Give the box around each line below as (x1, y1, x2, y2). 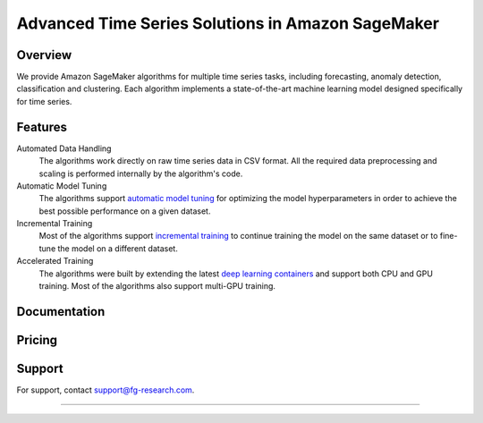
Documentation (16, 304, 106, 319)
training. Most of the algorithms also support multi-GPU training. (38, 281, 276, 292)
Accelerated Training (16, 256, 94, 266)
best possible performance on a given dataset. (38, 206, 211, 216)
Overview (16, 47, 72, 63)
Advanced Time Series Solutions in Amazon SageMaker (16, 13, 440, 33)
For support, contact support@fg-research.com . (16, 385, 195, 395)
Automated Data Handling (16, 143, 112, 154)
